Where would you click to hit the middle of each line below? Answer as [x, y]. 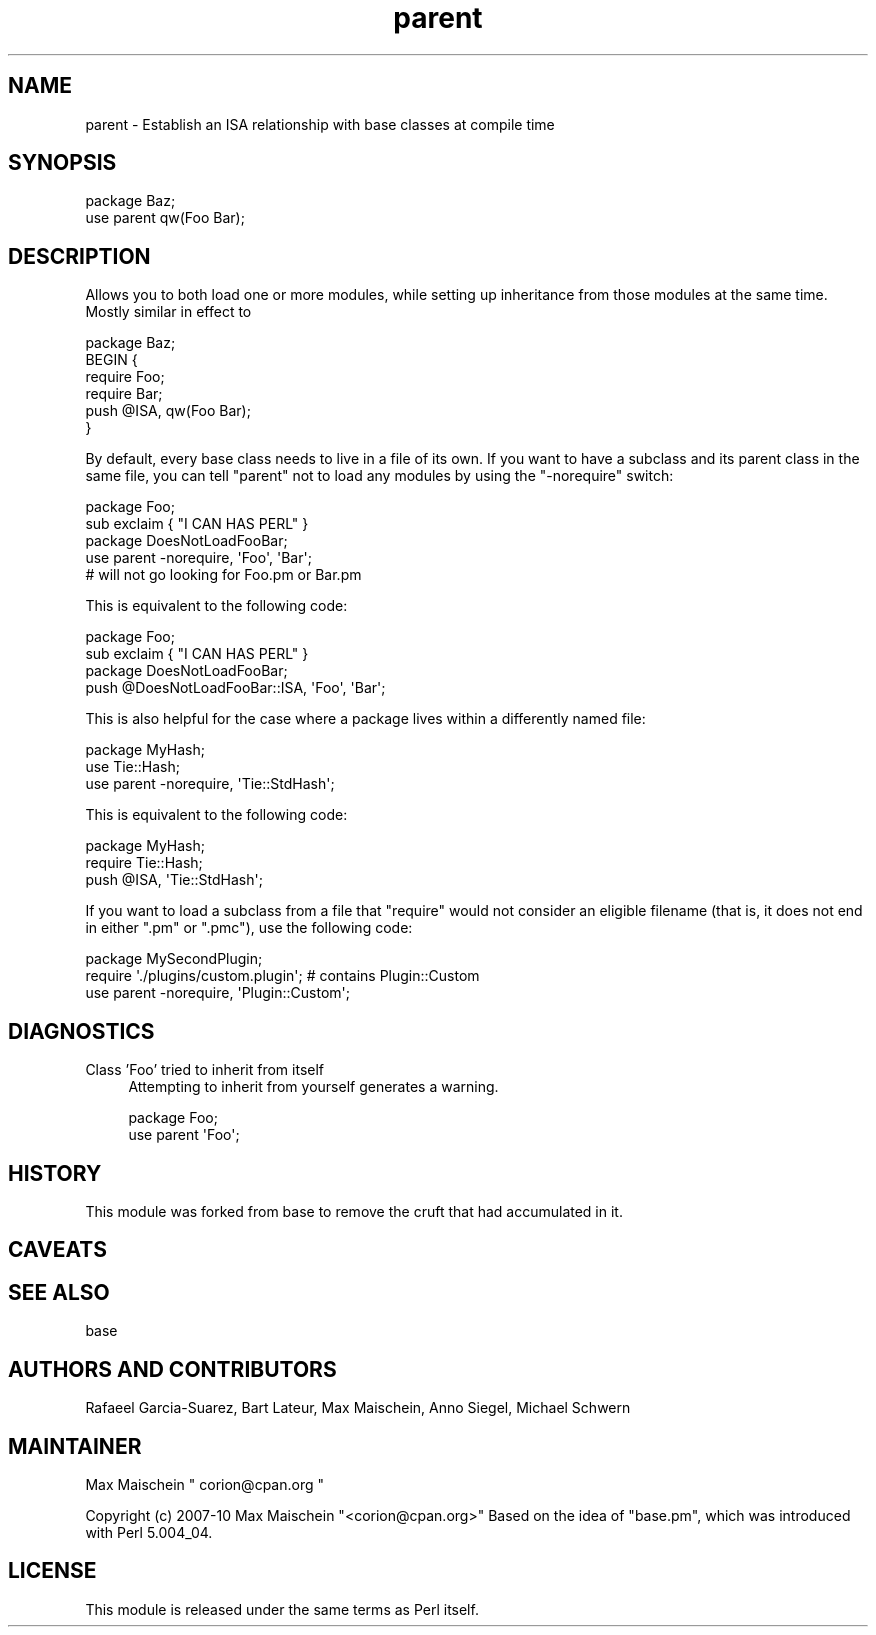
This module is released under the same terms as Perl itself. [282, 1609]
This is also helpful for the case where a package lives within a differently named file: [365, 719]
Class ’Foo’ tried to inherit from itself [204, 1070]
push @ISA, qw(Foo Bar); [168, 411]
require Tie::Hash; [144, 863]
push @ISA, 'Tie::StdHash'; [174, 880]
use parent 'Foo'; [184, 1135]
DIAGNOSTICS [81, 1031]
